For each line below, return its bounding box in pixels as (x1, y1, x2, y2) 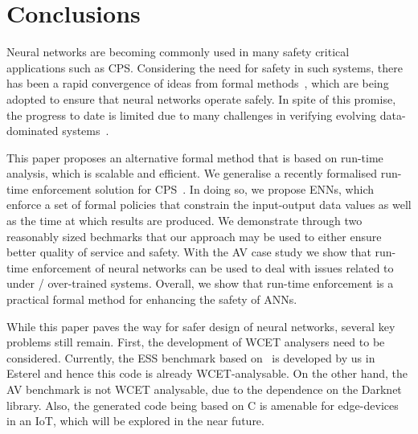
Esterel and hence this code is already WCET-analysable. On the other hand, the (6, 365, 408, 382)
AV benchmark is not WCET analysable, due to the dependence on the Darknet (6, 381, 402, 397)
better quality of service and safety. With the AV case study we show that (6, 244, 371, 260)
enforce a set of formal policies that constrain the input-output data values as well (6, 196, 412, 213)
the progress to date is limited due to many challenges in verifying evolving (6, 106, 377, 123)
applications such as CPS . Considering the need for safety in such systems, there (6, 59, 403, 76)
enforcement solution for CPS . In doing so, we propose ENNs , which (31, 180, 374, 197)
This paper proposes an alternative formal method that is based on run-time (6, 149, 383, 166)
